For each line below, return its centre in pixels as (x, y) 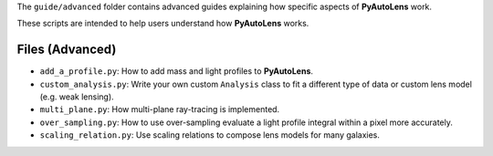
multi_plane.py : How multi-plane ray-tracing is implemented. (160, 109)
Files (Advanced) (67, 50)
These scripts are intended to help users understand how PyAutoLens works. (163, 24)
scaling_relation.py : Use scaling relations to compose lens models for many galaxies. (210, 135)
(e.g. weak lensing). (77, 97)
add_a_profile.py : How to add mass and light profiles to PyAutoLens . (177, 71)
